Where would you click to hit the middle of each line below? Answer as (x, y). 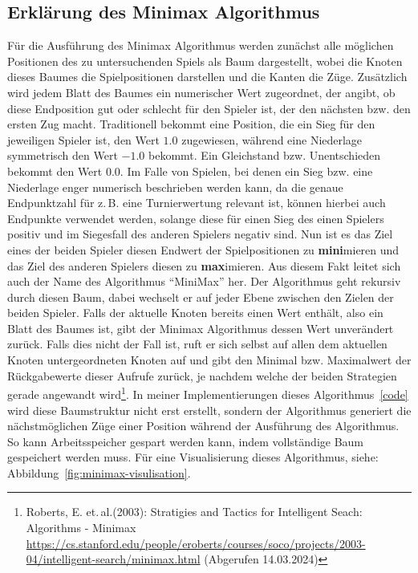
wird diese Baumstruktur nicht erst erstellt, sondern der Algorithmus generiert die (209, 410)
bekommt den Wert (55, 171)
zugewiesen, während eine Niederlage (272, 139)
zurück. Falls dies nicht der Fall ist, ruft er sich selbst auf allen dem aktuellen (197, 344)
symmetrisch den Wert (63, 155)
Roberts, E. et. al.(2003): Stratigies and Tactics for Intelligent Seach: (194, 512)
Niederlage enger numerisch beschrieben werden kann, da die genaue (175, 187)
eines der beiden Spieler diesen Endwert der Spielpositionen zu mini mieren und (203, 249)
